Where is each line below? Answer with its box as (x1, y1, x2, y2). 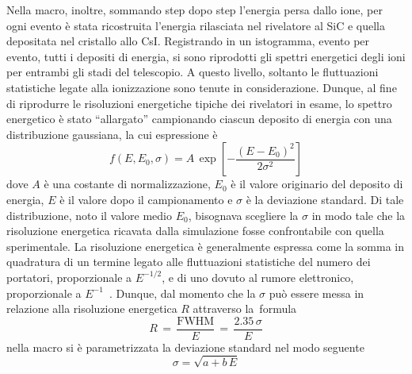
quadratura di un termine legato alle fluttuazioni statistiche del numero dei (6, 253, 371, 270)
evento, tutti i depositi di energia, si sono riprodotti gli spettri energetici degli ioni (6, 48, 406, 64)
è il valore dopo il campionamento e (59, 191, 233, 207)
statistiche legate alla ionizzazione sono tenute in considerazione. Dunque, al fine (6, 79, 397, 95)
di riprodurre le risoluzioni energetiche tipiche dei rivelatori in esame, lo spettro (6, 94, 392, 111)
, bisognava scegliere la (188, 206, 299, 223)
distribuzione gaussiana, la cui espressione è (6, 125, 218, 142)
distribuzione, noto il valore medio (6, 206, 173, 223)
